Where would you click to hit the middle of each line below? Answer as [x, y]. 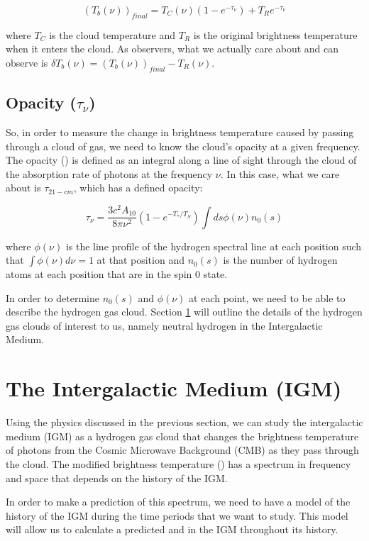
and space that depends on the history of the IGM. [117, 478]
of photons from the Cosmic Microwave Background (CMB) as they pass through [182, 450]
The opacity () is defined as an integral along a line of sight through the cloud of [181, 160]
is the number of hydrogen [280, 260]
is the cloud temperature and [112, 34]
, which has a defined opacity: [138, 188]
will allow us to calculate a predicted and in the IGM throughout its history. [172, 529]
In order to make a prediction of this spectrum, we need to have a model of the [178, 502]
